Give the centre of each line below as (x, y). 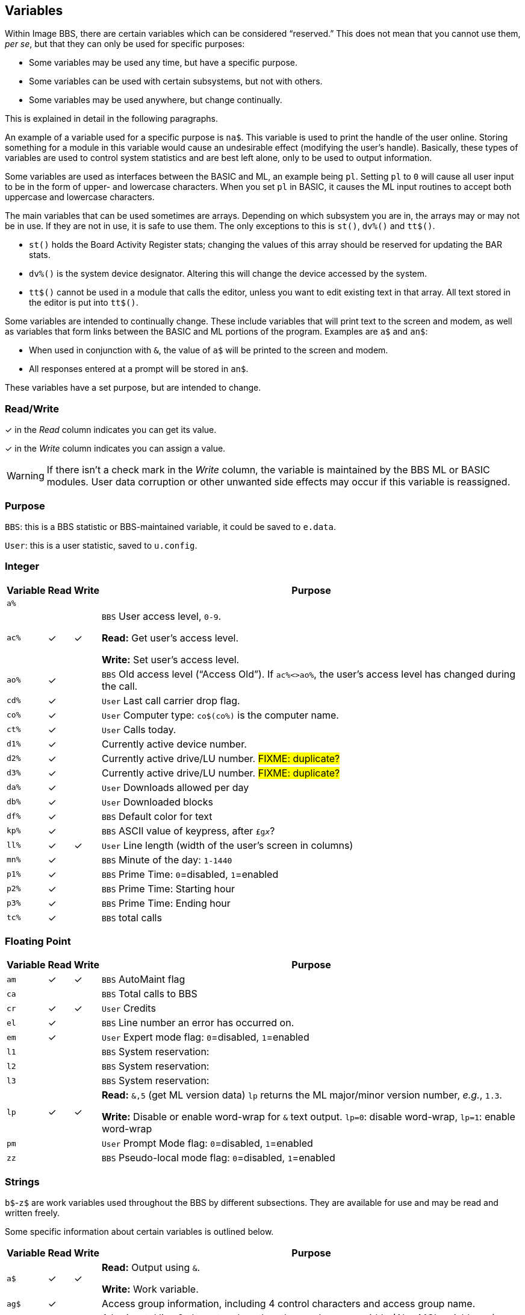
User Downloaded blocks (157, 802)
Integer (22, 566)
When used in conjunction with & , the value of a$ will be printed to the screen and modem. (209, 350)
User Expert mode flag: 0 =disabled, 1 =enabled (206, 1037)
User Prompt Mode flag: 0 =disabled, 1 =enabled (207, 1143)
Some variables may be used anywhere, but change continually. (156, 100)
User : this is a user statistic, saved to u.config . (101, 545)
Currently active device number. (174, 744)
